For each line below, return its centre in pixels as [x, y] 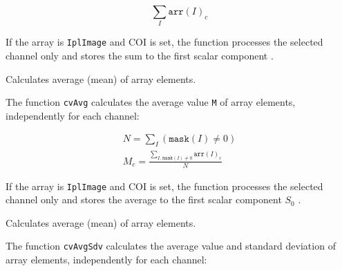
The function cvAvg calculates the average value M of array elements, [151, 102]
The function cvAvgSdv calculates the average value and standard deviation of [171, 246]
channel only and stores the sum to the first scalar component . [140, 55]
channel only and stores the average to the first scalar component [144, 199]
